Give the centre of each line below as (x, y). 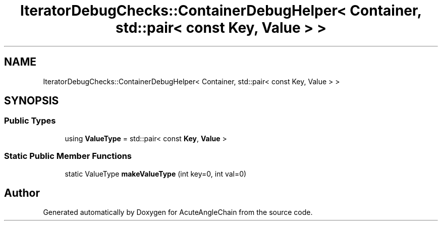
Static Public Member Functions (68, 156)
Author (22, 193)
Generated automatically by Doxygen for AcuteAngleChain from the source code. (178, 212)
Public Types (30, 121)
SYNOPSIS (32, 101)
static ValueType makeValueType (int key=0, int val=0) (156, 174)
